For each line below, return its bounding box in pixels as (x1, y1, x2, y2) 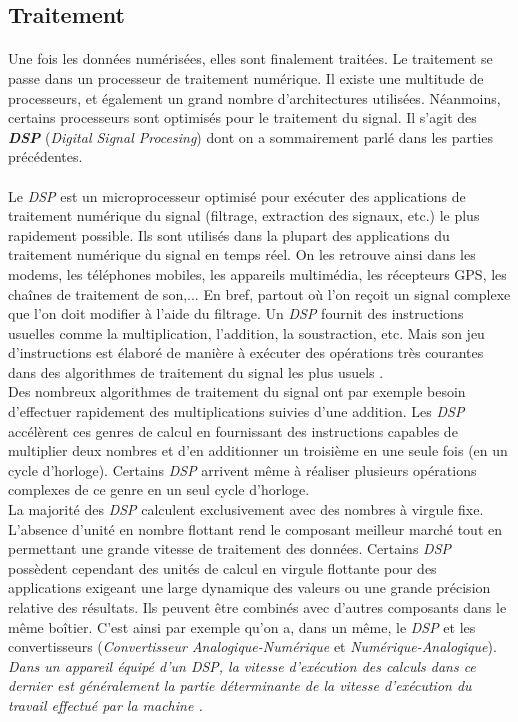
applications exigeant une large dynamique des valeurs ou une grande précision (8, 577, 491, 598)
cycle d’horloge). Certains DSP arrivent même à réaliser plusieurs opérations (8, 459, 477, 480)
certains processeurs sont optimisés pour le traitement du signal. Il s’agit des (8, 107, 477, 128)
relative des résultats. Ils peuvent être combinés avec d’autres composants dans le (8, 597, 507, 617)
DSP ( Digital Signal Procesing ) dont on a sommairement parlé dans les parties (8, 126, 494, 147)
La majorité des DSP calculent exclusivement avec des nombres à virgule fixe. (8, 499, 484, 520)
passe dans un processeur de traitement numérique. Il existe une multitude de (8, 67, 484, 88)
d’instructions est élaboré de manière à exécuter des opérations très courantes (8, 342, 484, 363)
